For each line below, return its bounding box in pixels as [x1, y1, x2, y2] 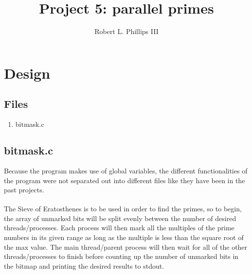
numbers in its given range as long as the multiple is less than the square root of [4, 232, 244, 242]
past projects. [4, 185, 44, 195]
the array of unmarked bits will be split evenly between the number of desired [4, 213, 236, 223]
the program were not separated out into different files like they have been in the [4, 175, 245, 185]
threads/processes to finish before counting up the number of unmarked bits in [4, 251, 239, 261]
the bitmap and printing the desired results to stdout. [4, 260, 164, 271]
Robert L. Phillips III [94, 26, 159, 36]
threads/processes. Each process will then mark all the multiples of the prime [4, 223, 234, 233]
